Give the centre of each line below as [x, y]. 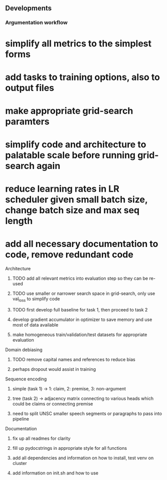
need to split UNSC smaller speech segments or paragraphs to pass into [87, 413]
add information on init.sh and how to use [55, 473]
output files [30, 88]
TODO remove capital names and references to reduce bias [74, 359]
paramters [27, 122]
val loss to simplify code [36, 299]
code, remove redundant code [69, 255]
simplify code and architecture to [76, 145]
